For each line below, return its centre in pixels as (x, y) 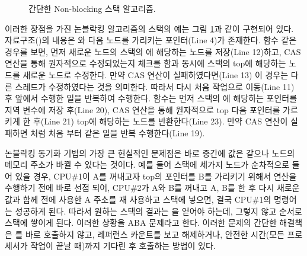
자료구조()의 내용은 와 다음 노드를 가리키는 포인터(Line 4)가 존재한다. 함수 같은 (151, 40)
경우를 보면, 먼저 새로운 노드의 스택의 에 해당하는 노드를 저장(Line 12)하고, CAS (153, 51)
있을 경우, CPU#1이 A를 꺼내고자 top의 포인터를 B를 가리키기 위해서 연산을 (156, 176)
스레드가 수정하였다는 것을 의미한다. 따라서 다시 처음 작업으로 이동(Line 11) (155, 86)
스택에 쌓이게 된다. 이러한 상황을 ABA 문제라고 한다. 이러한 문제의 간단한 (141, 223)
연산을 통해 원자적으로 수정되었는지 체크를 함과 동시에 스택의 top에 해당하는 (145, 63)
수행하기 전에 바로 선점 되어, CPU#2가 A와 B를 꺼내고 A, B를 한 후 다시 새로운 (152, 188)
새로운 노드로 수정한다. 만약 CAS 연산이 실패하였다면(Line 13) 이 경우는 (156, 74)
